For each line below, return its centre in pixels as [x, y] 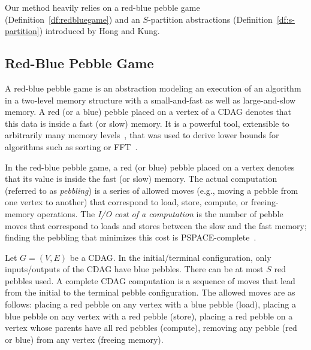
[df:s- [286, 19]
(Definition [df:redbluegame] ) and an [73, 19]
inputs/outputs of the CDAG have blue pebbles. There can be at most [134, 269]
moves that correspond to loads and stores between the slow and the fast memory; [156, 225]
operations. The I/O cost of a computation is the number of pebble [160, 213]
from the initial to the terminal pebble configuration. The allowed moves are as [150, 292]
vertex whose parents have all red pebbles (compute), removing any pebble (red [151, 328]
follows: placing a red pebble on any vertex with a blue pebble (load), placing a [150, 304]
